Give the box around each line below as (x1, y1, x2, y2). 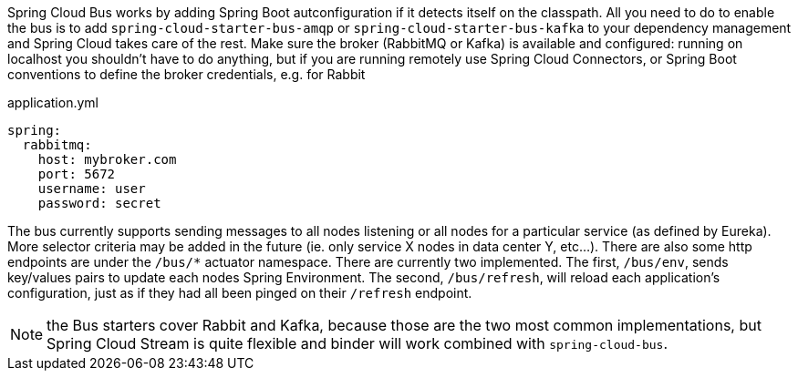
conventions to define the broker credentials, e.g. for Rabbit (7, 66, 366, 82)
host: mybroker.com (37, 152, 177, 167)
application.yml (7, 95, 98, 110)
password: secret (37, 196, 161, 210)
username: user (37, 181, 146, 196)
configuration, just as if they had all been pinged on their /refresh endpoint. (7, 285, 472, 301)
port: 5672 (37, 167, 116, 181)
